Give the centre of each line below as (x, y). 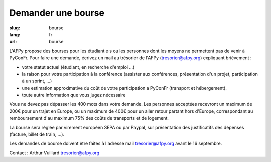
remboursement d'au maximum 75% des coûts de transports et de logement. (89, 118)
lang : (15, 34)
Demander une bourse (57, 13)
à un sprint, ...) (37, 81)
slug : (15, 28)
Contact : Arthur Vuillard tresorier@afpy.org (54, 153)
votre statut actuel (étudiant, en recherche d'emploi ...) (78, 67)
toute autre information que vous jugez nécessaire (74, 95)
